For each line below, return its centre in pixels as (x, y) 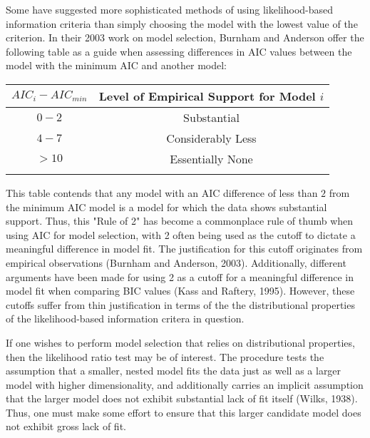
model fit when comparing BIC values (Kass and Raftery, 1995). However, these (180, 291)
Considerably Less (211, 138)
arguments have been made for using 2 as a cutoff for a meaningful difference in (180, 276)
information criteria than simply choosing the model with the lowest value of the (182, 23)
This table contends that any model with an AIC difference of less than (162, 192)
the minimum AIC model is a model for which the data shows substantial (166, 207)
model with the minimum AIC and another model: (116, 65)
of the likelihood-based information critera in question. (125, 319)
